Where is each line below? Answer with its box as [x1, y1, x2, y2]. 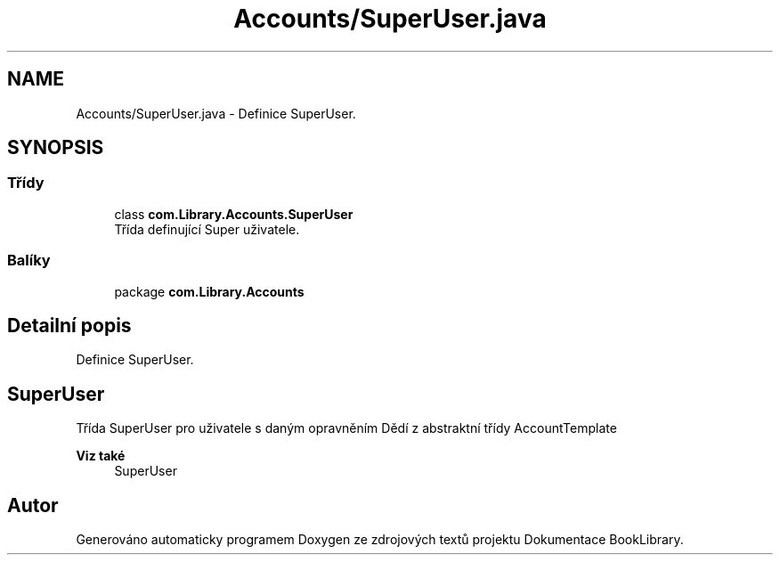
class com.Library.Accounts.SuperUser [114, 206, 353, 222]
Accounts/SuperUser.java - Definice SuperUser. [76, 105, 356, 121]
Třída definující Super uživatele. [114, 221, 300, 237]
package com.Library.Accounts [114, 283, 305, 299]
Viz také [76, 448, 126, 464]
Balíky [7, 251, 51, 270]
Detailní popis [7, 314, 132, 337]
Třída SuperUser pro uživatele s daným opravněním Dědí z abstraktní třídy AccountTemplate [76, 420, 617, 436]
